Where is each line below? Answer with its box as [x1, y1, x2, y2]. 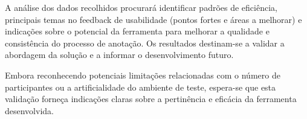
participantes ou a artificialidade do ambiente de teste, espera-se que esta [5, 80, 276, 93]
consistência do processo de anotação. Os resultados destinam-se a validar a [5, 36, 285, 49]
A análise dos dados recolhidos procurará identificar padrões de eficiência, [5, 1, 277, 13]
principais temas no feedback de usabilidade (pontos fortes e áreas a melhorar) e [5, 13, 302, 25]
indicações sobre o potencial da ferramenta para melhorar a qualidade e [5, 25, 270, 37]
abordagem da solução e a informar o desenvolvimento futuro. [5, 48, 234, 61]
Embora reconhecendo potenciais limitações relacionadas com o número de [5, 68, 280, 81]
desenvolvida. [5, 104, 54, 117]
